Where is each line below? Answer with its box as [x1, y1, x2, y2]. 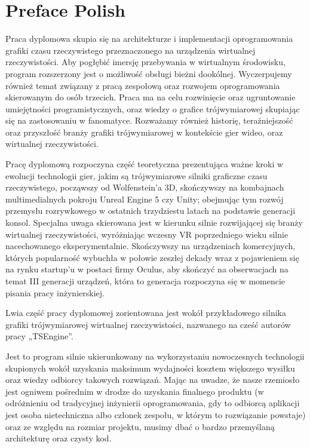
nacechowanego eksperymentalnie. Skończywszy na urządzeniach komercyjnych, [5, 240, 296, 252]
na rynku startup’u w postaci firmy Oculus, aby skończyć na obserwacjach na [5, 263, 288, 275]
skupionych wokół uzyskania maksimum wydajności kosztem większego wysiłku [5, 361, 295, 374]
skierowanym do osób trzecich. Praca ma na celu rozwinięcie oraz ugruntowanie [5, 91, 296, 103]
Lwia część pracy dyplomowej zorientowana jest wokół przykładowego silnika [5, 306, 286, 319]
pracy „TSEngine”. [5, 330, 73, 342]
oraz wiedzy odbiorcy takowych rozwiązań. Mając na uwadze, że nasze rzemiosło [5, 373, 300, 386]
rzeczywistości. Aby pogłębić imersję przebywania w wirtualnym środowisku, [5, 56, 286, 68]
